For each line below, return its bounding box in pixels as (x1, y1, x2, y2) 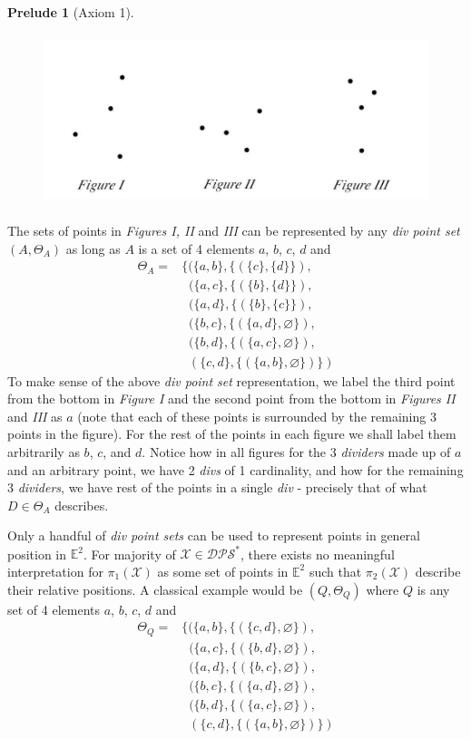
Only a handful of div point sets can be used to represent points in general (7, 526, 420, 545)
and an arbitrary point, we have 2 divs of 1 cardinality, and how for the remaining (7, 460, 464, 479)
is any (417, 579, 450, 598)
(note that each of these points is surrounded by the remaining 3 (77, 406, 437, 425)
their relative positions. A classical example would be (7, 579, 303, 598)
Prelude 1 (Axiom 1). (7, 3, 134, 21)
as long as (65, 238, 121, 258)
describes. (54, 495, 109, 514)
